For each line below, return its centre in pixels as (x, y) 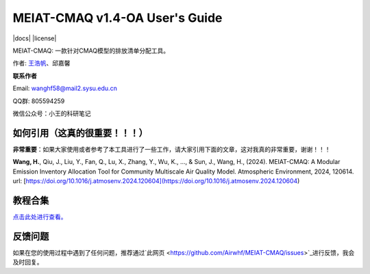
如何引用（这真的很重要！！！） (80, 133)
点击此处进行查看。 (40, 217)
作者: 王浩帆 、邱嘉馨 (41, 63)
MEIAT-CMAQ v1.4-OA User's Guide (118, 18)
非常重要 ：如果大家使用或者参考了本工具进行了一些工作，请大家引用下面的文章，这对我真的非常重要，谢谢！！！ (172, 149)
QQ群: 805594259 (39, 101)
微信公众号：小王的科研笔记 (52, 113)
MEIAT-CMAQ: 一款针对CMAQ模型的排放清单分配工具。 (91, 51)
